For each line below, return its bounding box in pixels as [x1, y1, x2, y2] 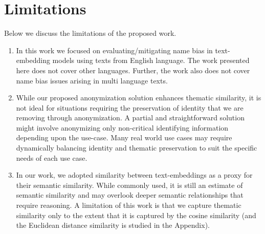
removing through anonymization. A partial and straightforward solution [16, 112, 245, 123]
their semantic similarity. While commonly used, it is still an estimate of [16, 179, 243, 190]
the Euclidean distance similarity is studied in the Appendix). [16, 220, 210, 230]
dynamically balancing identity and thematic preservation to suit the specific [16, 142, 257, 153]
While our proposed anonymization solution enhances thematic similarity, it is [16, 92, 261, 103]
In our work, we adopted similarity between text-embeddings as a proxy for [16, 169, 253, 180]
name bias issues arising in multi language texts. [16, 75, 168, 86]
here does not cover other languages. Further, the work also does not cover [16, 65, 250, 75]
